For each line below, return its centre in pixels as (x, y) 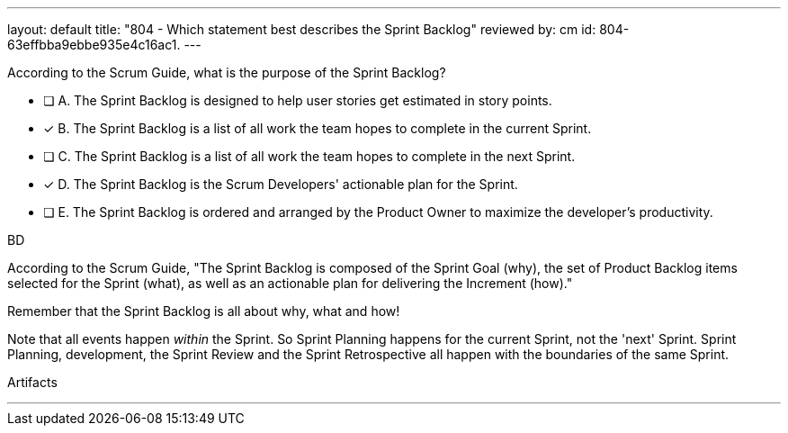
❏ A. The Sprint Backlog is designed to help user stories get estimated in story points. (298, 100)
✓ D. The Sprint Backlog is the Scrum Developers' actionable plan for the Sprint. (281, 184)
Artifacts (32, 382)
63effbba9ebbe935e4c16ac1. (94, 45)
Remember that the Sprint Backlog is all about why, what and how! (204, 311)
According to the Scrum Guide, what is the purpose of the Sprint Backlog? (227, 72)
